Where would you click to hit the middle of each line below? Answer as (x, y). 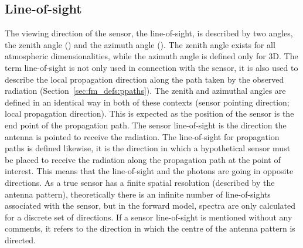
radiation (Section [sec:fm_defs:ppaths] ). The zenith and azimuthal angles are (145, 91)
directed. (20, 239)
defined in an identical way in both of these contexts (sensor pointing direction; (147, 102)
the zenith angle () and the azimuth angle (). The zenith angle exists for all (140, 44)
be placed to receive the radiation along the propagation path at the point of (143, 159)
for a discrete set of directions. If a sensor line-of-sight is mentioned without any (149, 217)
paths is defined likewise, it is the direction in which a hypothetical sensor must (148, 148)
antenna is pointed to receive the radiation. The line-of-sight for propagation (142, 136)
